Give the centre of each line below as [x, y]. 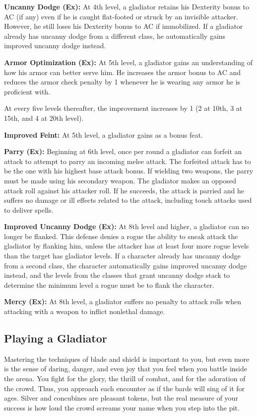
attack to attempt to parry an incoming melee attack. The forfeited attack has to [128, 161]
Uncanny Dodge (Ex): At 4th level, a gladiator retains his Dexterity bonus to [127, 6]
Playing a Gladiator [56, 338]
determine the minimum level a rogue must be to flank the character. [109, 285]
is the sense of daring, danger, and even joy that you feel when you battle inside [126, 369]
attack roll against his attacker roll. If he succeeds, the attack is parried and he [124, 190]
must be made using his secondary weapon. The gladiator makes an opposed [120, 180]
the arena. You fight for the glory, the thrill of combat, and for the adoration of [125, 378]
